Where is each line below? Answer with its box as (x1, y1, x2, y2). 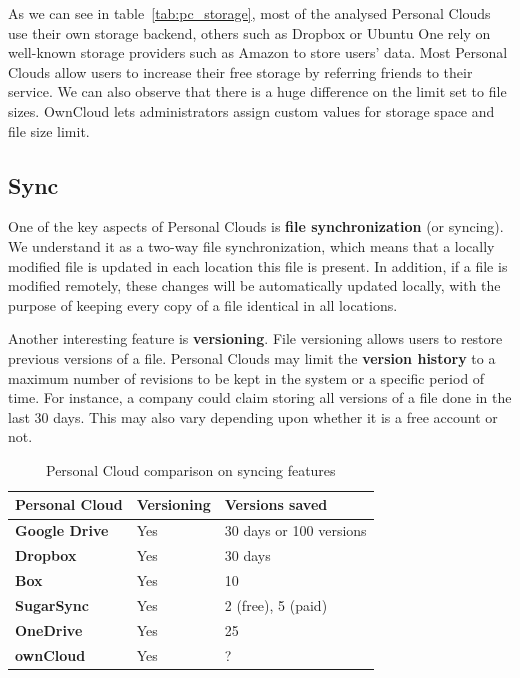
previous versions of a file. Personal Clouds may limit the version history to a (8, 347, 496, 368)
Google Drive (15, 520, 109, 541)
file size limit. (8, 120, 90, 141)
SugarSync (15, 594, 89, 615)
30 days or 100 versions (224, 520, 367, 541)
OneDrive (15, 619, 83, 640)
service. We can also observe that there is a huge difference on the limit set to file (8, 81, 507, 102)
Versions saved (224, 494, 328, 515)
